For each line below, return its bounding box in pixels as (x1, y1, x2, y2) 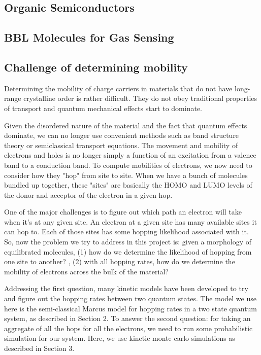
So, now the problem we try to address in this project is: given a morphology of (4, 236, 252, 247)
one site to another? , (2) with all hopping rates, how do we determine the (4, 256, 235, 267)
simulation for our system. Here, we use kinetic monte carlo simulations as (4, 333, 235, 343)
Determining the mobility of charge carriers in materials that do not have (4, 83, 233, 93)
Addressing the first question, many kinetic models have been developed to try (4, 283, 248, 294)
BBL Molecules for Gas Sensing (4, 29, 174, 45)
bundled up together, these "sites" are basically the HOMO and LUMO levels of (4, 180, 252, 190)
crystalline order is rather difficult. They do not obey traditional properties (23, 93, 257, 103)
